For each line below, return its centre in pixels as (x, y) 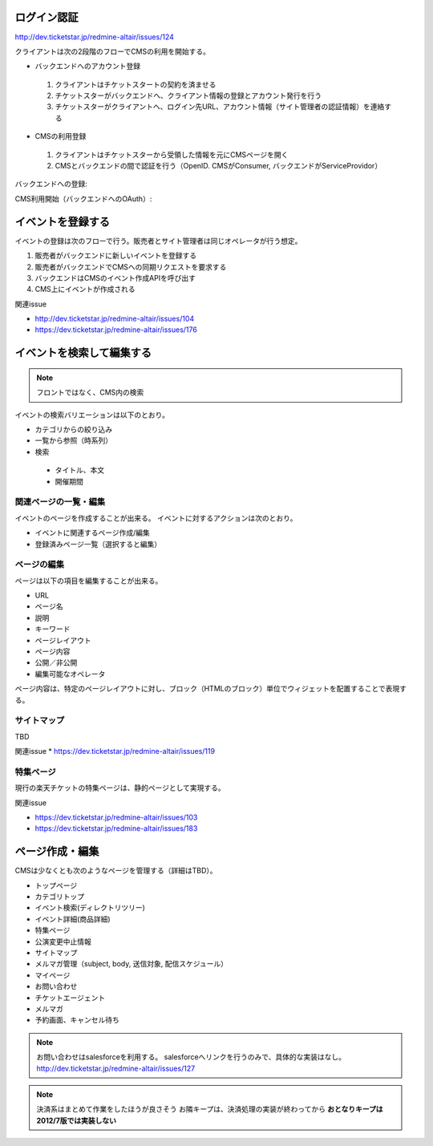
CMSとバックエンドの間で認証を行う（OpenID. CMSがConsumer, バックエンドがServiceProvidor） (219, 166)
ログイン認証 (47, 17)
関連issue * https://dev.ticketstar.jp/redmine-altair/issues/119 (115, 751)
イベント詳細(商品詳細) (73, 919)
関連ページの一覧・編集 (60, 502)
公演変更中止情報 (63, 942)
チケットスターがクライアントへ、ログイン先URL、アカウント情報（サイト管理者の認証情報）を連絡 (220, 107)
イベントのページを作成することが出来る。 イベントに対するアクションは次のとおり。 (156, 518)
